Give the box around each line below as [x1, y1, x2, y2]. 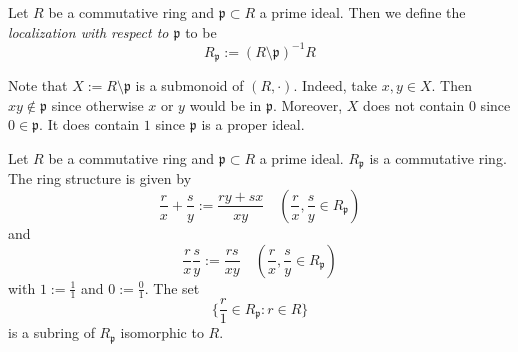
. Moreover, [272, 94, 343, 115]
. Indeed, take [293, 75, 378, 96]
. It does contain [39, 114, 140, 135]
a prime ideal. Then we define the [259, 2, 466, 22]
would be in [189, 94, 262, 115]
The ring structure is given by [8, 168, 192, 189]
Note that [8, 75, 68, 96]
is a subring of [8, 322, 95, 343]
